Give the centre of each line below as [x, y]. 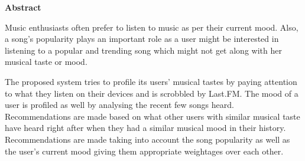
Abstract [23, 7]
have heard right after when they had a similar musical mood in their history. [145, 128]
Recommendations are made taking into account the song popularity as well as [147, 139]
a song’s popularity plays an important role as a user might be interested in [142, 39]
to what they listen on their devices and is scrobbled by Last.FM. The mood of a [152, 93]
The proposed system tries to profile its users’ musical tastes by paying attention [151, 81]
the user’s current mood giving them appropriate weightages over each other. [144, 151]
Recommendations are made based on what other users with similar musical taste [152, 116]
